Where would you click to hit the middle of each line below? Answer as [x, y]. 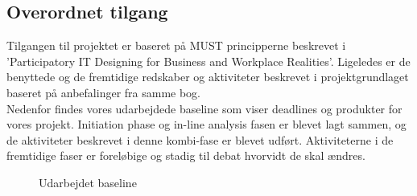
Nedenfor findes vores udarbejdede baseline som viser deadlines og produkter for [204, 108]
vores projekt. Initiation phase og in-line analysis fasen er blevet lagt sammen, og [206, 124]
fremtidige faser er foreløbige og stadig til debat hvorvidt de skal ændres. [186, 155]
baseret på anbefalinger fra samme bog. [103, 92]
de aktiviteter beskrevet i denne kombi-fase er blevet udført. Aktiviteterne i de [200, 139]
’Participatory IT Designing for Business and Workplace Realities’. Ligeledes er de [208, 61]
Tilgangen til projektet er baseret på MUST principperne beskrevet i [176, 45]
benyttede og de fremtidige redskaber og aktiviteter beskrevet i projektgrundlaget [208, 77]
